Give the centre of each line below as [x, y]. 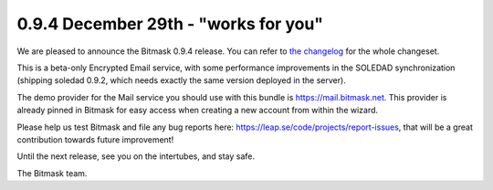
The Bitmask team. [52, 173]
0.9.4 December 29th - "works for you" [170, 24]
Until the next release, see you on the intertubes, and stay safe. [136, 156]
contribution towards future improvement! [95, 139]
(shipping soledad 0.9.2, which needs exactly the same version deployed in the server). [181, 80]
